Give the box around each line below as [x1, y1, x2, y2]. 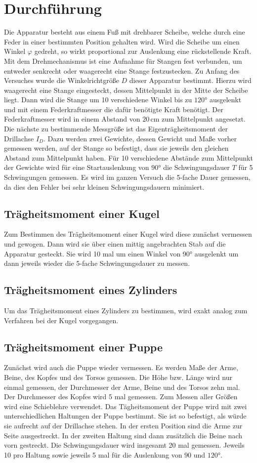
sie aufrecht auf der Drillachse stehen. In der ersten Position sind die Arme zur [4, 420, 243, 430]
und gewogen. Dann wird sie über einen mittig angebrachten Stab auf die [4, 239, 226, 249]
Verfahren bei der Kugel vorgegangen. [4, 315, 119, 325]
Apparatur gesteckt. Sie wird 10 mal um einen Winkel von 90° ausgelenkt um [4, 248, 239, 258]
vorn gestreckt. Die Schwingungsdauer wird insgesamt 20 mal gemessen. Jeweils [4, 440, 245, 450]
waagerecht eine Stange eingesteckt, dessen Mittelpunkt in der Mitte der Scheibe [4, 84, 248, 95]
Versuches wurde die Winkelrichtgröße [4, 75, 119, 85]
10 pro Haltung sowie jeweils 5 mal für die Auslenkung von [4, 449, 182, 460]
